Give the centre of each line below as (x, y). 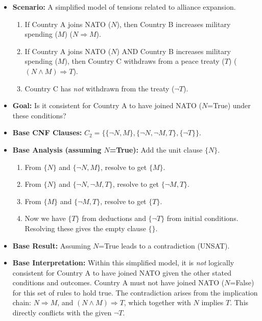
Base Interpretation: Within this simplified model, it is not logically (123, 263)
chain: (22, 302)
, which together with (157, 302)
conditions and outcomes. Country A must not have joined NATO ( (118, 282)
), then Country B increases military (174, 24)
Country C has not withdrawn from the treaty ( (100, 88)
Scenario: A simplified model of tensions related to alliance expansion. (124, 7)
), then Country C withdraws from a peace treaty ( (145, 61)
